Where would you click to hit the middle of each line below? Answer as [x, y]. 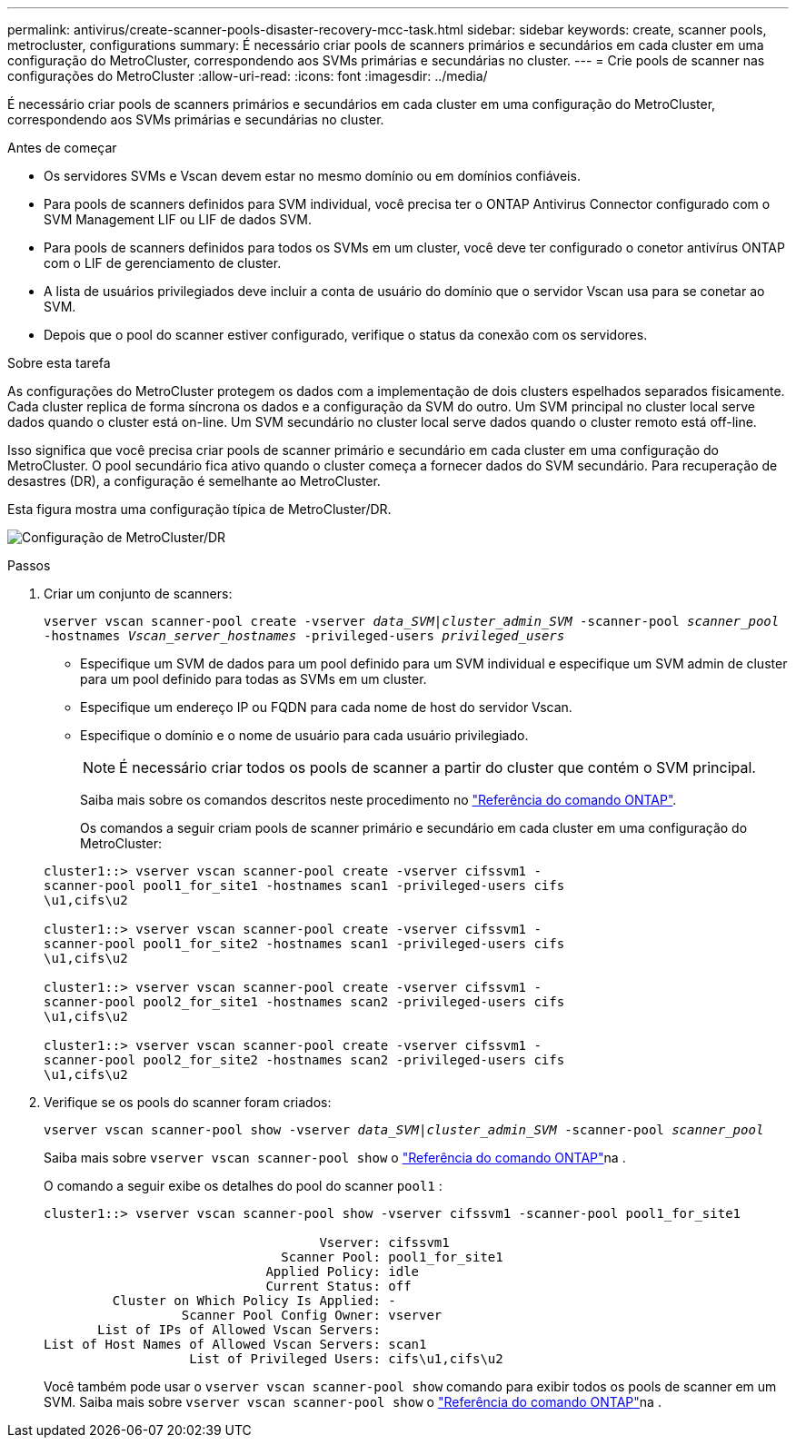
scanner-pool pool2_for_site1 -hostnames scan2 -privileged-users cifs [304, 1002]
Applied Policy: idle [343, 1272]
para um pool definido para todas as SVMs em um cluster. [254, 679]
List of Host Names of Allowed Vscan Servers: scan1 [235, 1344]
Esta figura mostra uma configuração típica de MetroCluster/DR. [199, 509]
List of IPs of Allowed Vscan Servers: [239, 1330]
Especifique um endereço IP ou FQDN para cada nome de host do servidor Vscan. [326, 707]
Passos [29, 565]
